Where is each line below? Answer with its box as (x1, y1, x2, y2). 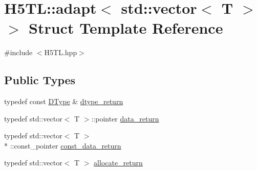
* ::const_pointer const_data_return (4, 140, 121, 151)
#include (4, 47, 33, 58)
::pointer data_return (91, 113, 159, 124)
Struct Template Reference (29, 17, 223, 38)
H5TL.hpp (44, 47, 77, 58)
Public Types (4, 72, 76, 88)
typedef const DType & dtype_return (4, 96, 123, 107)
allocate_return (94, 157, 143, 168)
